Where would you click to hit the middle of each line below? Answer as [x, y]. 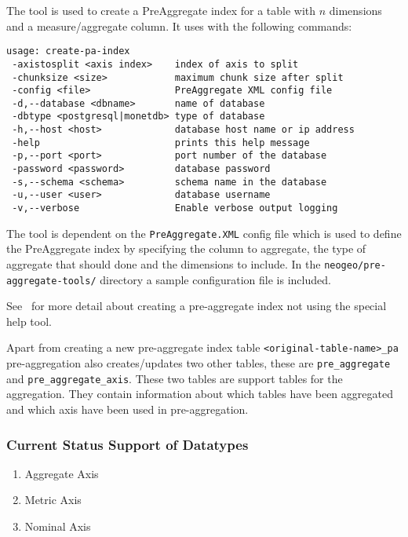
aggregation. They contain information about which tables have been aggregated [200, 394]
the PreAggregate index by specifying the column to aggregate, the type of [186, 248]
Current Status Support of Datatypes [127, 444]
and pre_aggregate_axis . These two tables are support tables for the [175, 378]
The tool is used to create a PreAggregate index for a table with [161, 10]
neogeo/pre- [355, 265]
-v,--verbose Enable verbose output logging [175, 208]
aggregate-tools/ [51, 281]
